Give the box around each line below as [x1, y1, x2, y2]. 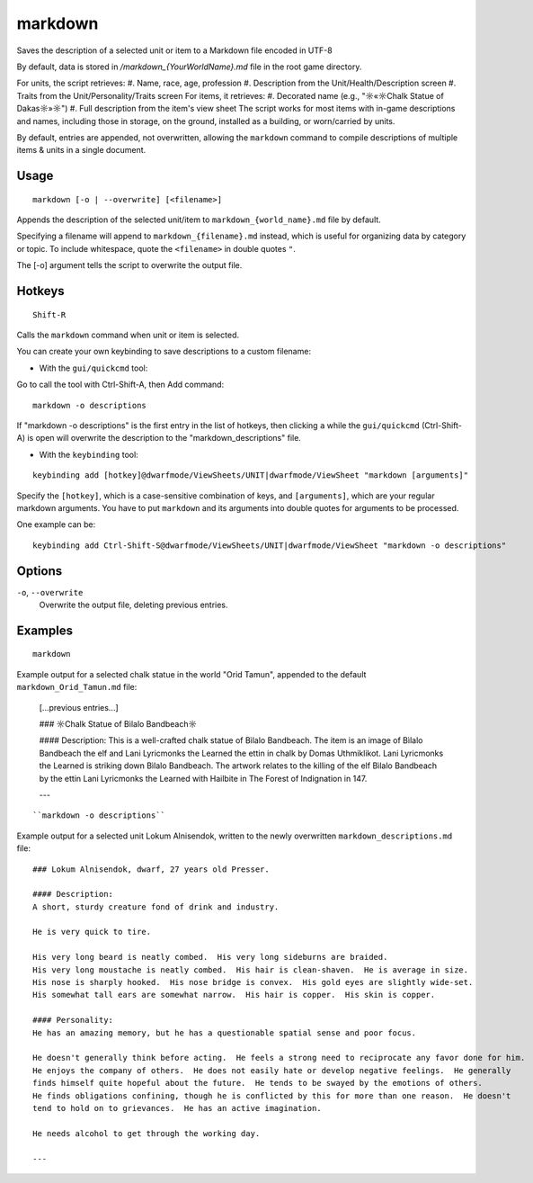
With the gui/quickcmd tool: [39, 363, 148, 373]
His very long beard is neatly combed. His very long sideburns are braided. [32, 952, 388, 963]
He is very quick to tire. [32, 927, 152, 937]
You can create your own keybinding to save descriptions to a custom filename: [16, 346, 312, 357]
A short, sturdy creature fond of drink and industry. [32, 901, 280, 912]
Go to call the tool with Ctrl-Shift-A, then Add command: [16, 379, 225, 390]
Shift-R [32, 309, 67, 319]
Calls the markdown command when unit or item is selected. [16, 329, 240, 341]
